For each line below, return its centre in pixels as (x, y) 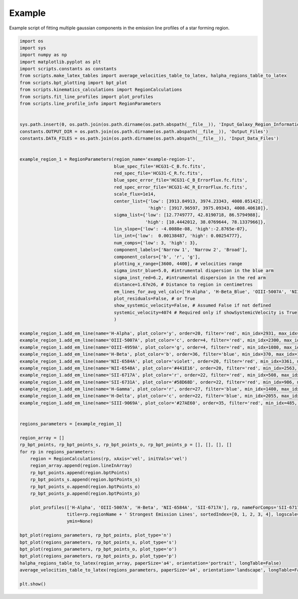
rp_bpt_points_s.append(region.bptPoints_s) (85, 480)
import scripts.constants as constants (68, 69)
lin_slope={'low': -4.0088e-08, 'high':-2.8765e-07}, (181, 229)
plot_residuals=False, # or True (155, 298)
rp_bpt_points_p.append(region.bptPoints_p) (85, 493)
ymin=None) (80, 521)
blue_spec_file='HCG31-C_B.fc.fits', (160, 166)
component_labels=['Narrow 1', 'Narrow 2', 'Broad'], (181, 250)
